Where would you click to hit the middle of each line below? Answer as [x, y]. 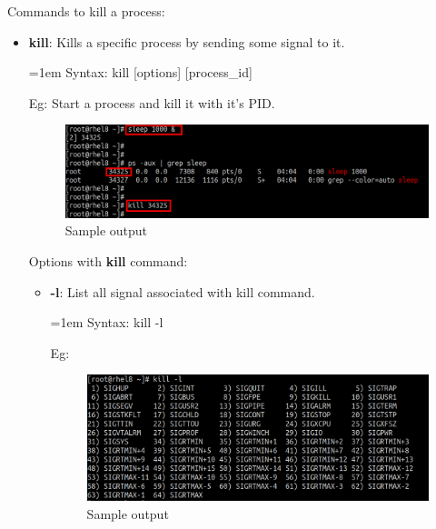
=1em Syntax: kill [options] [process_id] [140, 72]
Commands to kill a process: [86, 11]
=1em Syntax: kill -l [107, 322]
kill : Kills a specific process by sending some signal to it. [187, 41]
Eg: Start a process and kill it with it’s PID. [152, 102]
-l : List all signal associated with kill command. [183, 291]
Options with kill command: [108, 260]
